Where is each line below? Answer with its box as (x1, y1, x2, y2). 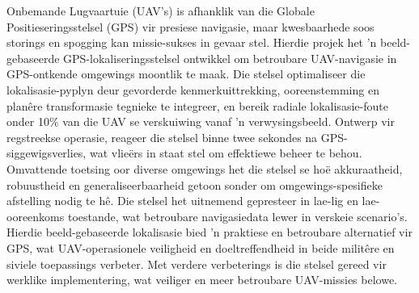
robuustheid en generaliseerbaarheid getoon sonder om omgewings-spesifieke (6, 176, 383, 193)
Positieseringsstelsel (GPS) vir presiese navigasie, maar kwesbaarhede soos (6, 18, 375, 35)
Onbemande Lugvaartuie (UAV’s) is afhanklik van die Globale (6, 2, 315, 19)
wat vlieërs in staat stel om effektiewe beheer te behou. (89, 144, 362, 161)
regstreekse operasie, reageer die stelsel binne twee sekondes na (6, 128, 318, 145)
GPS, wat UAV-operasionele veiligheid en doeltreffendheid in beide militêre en (6, 239, 395, 256)
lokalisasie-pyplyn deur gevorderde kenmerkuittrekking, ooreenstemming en (6, 81, 379, 98)
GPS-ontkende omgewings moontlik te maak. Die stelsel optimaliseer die (6, 65, 366, 82)
